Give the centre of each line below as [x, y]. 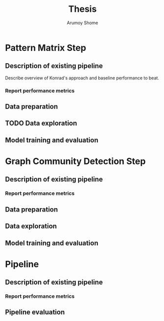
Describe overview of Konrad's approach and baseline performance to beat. [82, 78]
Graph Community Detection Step [75, 161]
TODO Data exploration [41, 124]
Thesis [82, 9]
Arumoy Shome [82, 23]
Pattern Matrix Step [46, 48]
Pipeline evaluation [35, 312]
